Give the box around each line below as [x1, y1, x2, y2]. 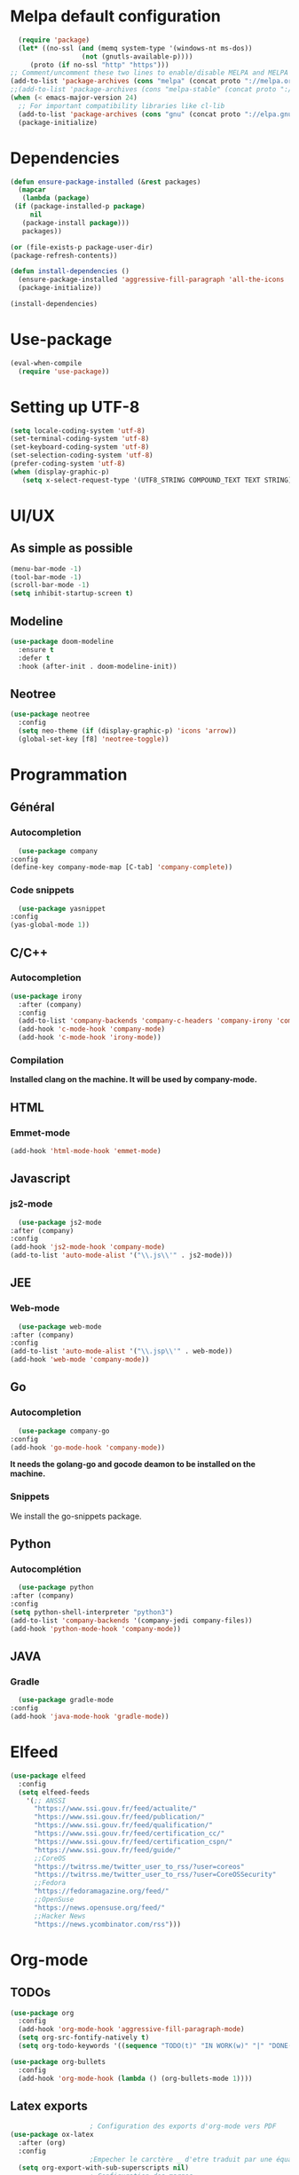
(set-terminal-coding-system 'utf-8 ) [10, 435, 150, 444]
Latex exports [10, 2098, 88, 2113]
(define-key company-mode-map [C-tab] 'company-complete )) [10, 863, 233, 872]
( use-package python [18, 1583, 94, 1592]
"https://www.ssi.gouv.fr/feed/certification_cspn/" [33, 1837, 233, 1846]
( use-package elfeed [10, 1771, 87, 1780]
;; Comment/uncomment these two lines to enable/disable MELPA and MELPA [10, 68, 289, 77]
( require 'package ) [18, 35, 90, 44]
